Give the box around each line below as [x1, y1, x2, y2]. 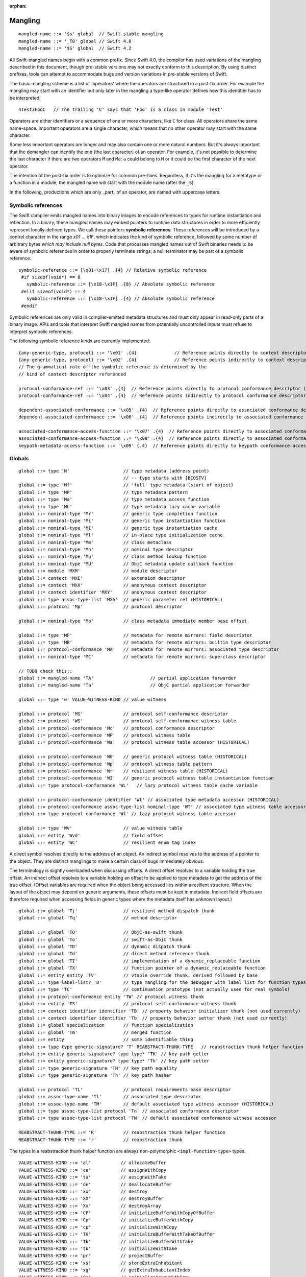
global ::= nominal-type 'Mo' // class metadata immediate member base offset [18, 618, 247, 624]
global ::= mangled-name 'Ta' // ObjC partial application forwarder [18, 682, 250, 688]
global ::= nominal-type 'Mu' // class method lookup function [18, 554, 207, 559]
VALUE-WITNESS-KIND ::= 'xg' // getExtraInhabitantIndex [18, 1267, 191, 1273]
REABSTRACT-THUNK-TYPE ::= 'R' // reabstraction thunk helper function [18, 1129, 226, 1136]
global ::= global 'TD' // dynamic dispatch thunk [18, 944, 191, 950]
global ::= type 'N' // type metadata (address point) [18, 468, 210, 474]
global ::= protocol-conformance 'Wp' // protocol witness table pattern [18, 761, 212, 767]
